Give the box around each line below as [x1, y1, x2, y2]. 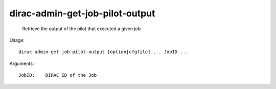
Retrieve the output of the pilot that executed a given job [22, 26, 141, 32]
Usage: [9, 37, 25, 43]
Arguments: [9, 60, 34, 66]
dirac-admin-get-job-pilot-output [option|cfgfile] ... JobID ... [18, 49, 189, 55]
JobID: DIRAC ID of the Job [18, 72, 97, 78]
